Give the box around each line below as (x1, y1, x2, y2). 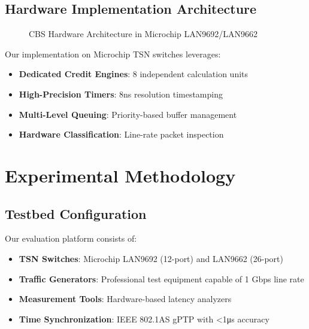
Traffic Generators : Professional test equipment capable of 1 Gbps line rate (19, 272, 304, 285)
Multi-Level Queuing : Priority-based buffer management (19, 108, 237, 120)
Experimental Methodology (5, 163, 236, 187)
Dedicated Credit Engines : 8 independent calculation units (19, 68, 249, 80)
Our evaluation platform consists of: (5, 232, 137, 245)
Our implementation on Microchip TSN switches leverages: (5, 47, 221, 60)
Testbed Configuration (5, 204, 147, 223)
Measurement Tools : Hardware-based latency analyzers (19, 293, 232, 305)
